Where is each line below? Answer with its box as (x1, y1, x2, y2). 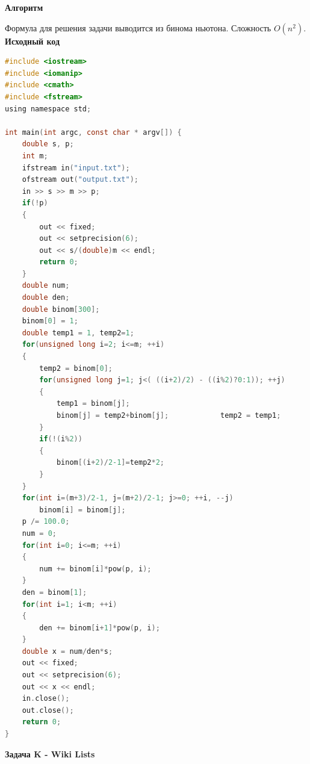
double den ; (22, 293, 70, 302)
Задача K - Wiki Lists (5, 747, 95, 760)
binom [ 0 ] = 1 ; (22, 317, 78, 326)
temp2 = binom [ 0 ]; (39, 364, 113, 373)
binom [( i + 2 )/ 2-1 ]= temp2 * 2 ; (56, 458, 164, 467)
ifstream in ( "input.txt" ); (22, 163, 130, 172)
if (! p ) (22, 199, 48, 208)
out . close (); (22, 706, 74, 715)
